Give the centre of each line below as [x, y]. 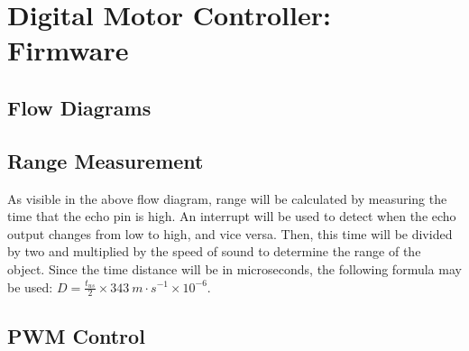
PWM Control [76, 335]
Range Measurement [106, 160]
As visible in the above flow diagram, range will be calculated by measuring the [227, 198]
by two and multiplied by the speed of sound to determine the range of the [214, 251]
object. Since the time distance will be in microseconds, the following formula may [234, 268]
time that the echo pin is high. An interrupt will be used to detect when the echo [232, 216]
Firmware [68, 50]
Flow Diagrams [79, 107]
